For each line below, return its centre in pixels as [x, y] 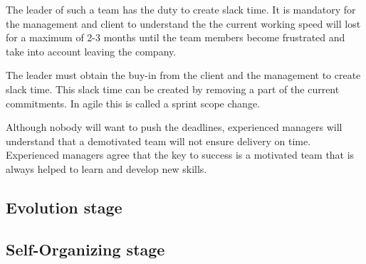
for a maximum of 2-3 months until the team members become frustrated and [176, 37]
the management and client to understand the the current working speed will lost [183, 23]
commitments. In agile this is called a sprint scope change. [133, 103]
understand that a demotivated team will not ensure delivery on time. [158, 141]
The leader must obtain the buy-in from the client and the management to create [183, 75]
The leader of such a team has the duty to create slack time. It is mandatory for [181, 9]
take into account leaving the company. [91, 51]
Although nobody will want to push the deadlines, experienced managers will [174, 127]
